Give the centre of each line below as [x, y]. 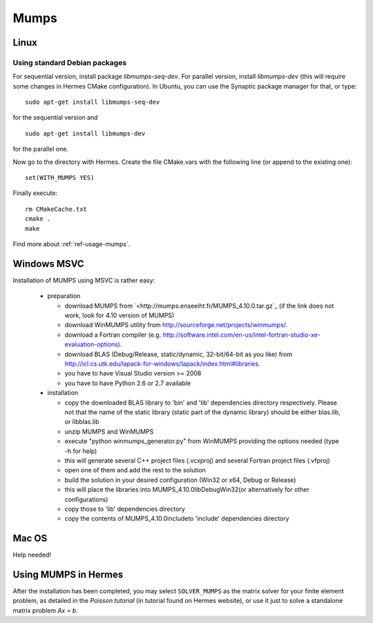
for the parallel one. [41, 149]
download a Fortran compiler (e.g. [113, 335]
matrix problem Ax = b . [46, 610]
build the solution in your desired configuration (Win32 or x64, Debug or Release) [180, 480]
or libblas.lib [82, 422]
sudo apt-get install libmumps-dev [85, 133]
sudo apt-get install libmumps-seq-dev [93, 102]
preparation [64, 296]
